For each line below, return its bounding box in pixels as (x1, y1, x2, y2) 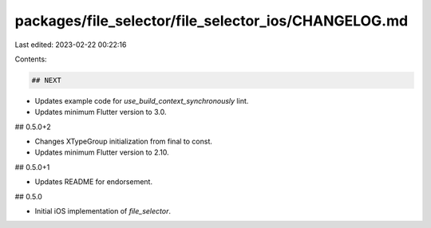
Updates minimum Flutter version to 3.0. (34, 108, 167, 117)
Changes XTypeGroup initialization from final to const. (34, 136, 213, 147)
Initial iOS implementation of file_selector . (34, 206, 172, 216)
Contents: (14, 54, 47, 64)
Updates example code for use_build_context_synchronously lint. (34, 96, 249, 105)
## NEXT (31, 76, 61, 85)
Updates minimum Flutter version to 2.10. (34, 147, 169, 157)
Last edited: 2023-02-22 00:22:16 (14, 40, 127, 49)
